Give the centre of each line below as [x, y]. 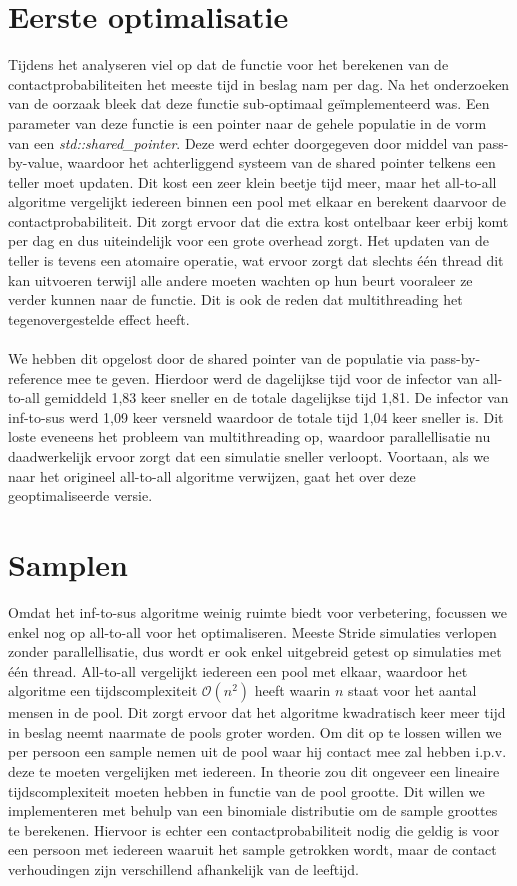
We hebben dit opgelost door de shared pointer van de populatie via [217, 358]
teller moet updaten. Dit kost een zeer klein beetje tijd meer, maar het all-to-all [252, 181]
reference [35, 377]
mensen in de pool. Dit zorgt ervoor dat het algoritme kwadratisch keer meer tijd [257, 712]
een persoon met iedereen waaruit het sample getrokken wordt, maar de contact [252, 849]
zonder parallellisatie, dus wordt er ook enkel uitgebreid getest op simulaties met [255, 651]
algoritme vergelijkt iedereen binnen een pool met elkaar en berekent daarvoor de [257, 201]
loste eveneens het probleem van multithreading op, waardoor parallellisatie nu [249, 436]
